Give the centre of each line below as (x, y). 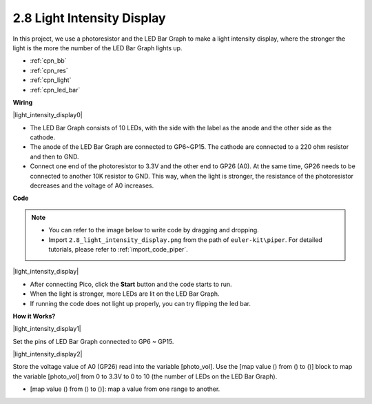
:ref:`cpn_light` (51, 80)
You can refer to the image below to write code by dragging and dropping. (154, 230)
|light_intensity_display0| (48, 115)
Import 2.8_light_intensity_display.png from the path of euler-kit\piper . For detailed (186, 240)
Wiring (23, 102)
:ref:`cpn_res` (49, 70)
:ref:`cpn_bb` (48, 61)
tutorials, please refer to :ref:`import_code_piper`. (118, 249)
